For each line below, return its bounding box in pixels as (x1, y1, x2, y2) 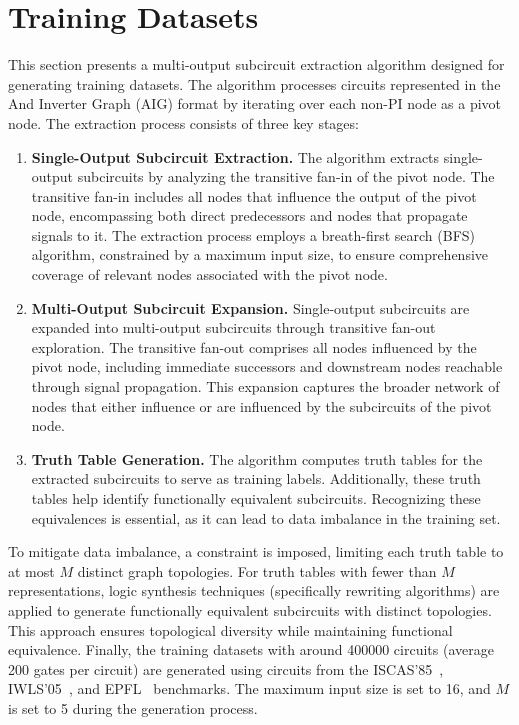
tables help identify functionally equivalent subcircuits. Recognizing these (31, 488, 481, 508)
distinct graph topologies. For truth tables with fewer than (77, 560, 437, 581)
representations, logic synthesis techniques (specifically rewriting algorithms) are (8, 580, 500, 601)
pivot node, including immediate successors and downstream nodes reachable (31, 356, 503, 377)
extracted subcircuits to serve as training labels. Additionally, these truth (31, 468, 481, 489)
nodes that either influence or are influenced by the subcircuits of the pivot (31, 395, 492, 416)
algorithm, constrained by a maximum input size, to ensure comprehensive (31, 244, 489, 265)
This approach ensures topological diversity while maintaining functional (8, 619, 453, 640)
